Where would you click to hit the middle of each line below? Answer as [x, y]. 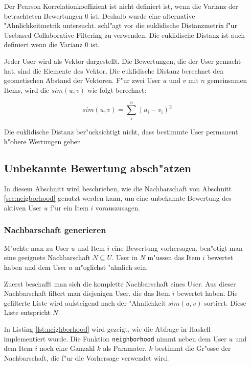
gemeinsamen [227, 80]
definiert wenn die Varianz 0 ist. [52, 44]
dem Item [18, 348]
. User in [125, 257]
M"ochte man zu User [36, 248]
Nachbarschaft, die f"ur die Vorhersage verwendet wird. [87, 357]
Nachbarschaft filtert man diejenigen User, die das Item [87, 293]
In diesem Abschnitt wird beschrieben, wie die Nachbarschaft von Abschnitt [118, 188]
